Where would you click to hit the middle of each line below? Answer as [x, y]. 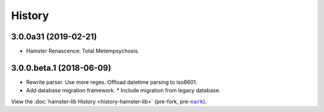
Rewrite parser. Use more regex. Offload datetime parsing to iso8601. [112, 82]
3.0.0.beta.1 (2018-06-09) [61, 68]
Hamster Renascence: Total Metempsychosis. [83, 51]
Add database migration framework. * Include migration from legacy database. [123, 91]
